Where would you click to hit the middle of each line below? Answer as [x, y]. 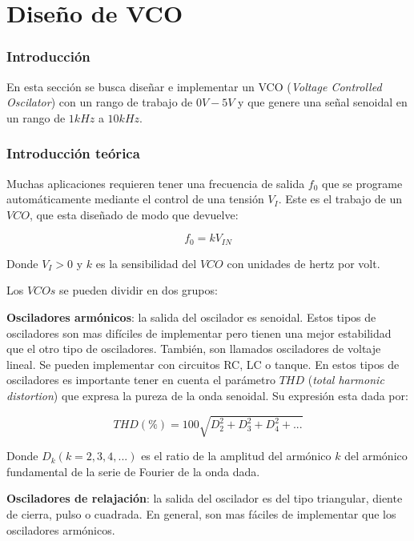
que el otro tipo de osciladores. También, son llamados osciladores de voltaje [194, 349]
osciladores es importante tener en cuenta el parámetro [141, 380]
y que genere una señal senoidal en [323, 102]
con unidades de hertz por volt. [303, 263]
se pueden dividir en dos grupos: [139, 290]
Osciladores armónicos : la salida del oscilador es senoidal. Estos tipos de [191, 317]
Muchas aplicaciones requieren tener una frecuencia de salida [156, 183]
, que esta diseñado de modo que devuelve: [134, 214]
